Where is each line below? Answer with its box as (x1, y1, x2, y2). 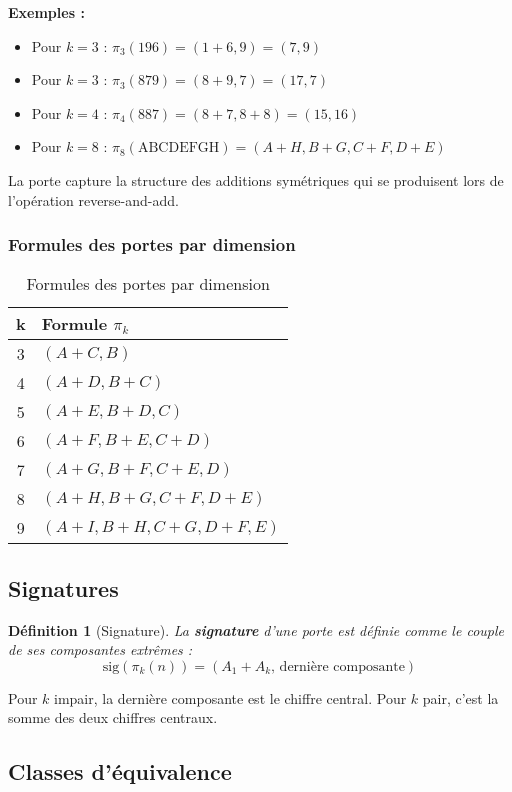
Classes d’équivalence (8, 756, 232, 787)
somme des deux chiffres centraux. (8, 707, 218, 728)
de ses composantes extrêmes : (8, 639, 193, 660)
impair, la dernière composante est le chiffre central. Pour (54, 687, 407, 708)
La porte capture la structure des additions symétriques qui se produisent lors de (8, 169, 504, 190)
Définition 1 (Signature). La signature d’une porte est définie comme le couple (8, 619, 504, 640)
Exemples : (8, 2, 85, 22)
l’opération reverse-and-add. (8, 189, 179, 210)
